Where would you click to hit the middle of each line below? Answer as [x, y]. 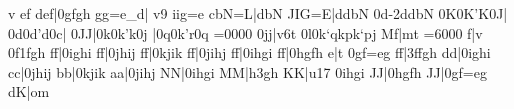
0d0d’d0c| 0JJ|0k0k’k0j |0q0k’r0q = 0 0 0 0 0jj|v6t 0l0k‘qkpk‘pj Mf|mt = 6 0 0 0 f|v [245, 32]
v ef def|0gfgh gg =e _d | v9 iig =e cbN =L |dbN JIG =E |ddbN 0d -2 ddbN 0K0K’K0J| [258, 13]
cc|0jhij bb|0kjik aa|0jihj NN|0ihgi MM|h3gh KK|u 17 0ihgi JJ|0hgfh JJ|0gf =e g [247, 71]
